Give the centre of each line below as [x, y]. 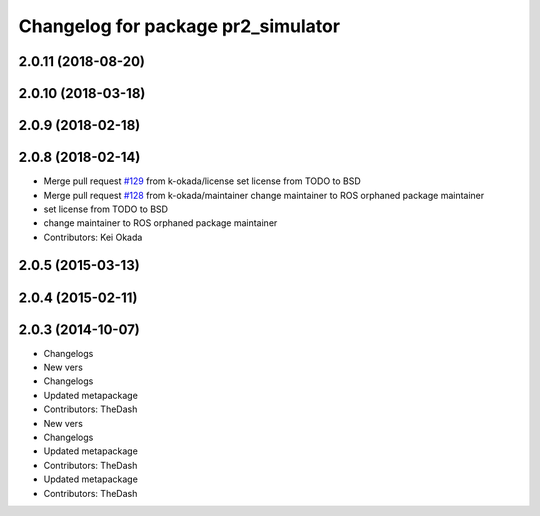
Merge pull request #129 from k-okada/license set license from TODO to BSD [202, 181]
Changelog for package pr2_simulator [179, 26]
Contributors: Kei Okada [93, 237]
